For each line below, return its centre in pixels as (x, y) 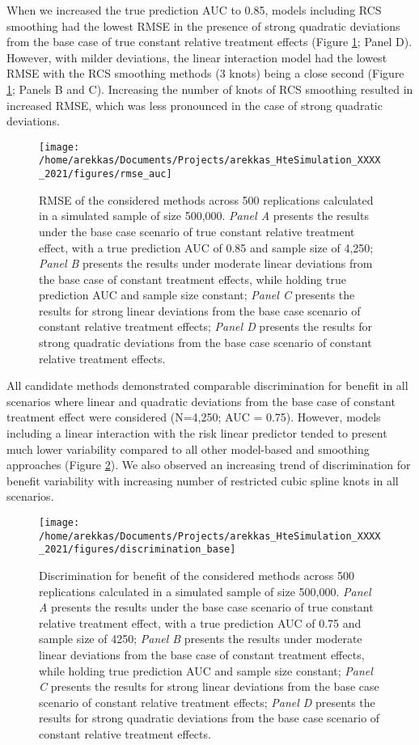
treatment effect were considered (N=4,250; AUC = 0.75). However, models (194, 417)
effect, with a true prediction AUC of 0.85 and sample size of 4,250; (206, 247)
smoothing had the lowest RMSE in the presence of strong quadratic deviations (203, 25)
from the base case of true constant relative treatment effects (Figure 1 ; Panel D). (209, 42)
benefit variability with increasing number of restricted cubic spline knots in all (203, 480)
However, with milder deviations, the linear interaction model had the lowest (197, 57)
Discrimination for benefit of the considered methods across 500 (197, 575)
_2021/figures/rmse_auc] (106, 174)
